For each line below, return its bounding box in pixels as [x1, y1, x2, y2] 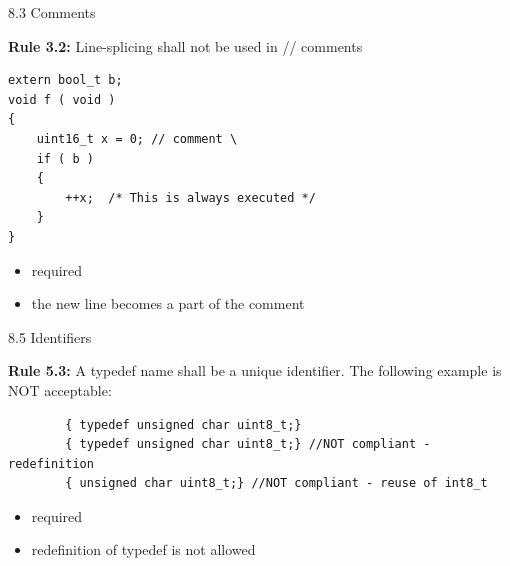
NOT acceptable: [8, 379, 112, 400]
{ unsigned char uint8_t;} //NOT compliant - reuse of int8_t [65, 476, 488, 491]
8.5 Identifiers [8, 326, 92, 347]
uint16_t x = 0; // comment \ [36, 131, 238, 146]
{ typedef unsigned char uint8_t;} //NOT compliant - [65, 437, 431, 452]
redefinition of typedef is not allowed [31, 539, 256, 560]
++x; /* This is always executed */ [65, 190, 316, 205]
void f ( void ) [8, 92, 116, 107]
